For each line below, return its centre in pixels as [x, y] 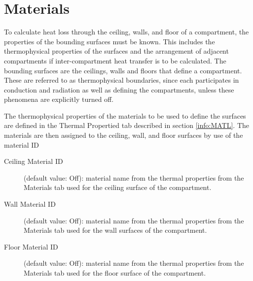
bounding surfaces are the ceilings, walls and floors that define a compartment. [123, 70]
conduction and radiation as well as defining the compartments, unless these [119, 89]
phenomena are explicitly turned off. [59, 99]
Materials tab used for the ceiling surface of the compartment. [118, 187]
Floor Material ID [31, 246]
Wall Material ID [30, 204]
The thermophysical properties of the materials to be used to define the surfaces [125, 115]
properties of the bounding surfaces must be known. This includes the [109, 41]
